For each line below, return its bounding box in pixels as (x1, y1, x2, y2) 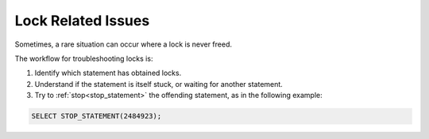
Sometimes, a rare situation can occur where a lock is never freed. (14, 39, 233, 49)
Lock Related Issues (14, 12, 150, 29)
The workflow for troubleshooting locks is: (14, 54, 153, 63)
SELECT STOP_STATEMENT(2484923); (31, 111, 162, 121)
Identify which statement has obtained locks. (34, 68, 182, 78)
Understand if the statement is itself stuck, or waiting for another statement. (34, 79, 284, 88)
